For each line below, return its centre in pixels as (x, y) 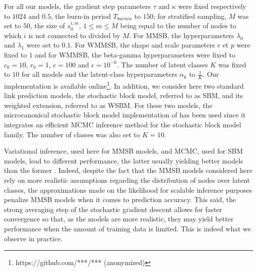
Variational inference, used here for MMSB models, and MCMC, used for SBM (124, 151)
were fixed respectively (212, 6)
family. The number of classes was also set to (72, 134)
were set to (43, 45)
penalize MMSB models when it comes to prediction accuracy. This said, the (120, 199)
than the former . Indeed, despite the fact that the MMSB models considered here (128, 170)
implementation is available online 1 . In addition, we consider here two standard (124, 85)
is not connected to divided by (74, 35)
